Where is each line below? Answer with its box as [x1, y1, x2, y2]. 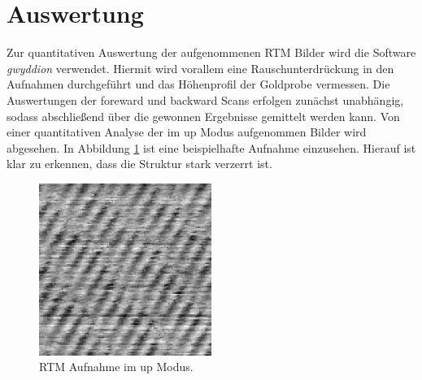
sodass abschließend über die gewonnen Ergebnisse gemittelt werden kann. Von [7, 107, 400, 124]
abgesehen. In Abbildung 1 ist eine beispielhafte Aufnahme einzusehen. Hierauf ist [7, 139, 416, 156]
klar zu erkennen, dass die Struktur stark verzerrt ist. [7, 155, 272, 172]
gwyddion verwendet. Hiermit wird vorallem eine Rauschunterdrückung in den [7, 59, 394, 76]
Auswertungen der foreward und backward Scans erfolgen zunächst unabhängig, [7, 91, 404, 108]
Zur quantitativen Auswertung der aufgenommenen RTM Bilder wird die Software [7, 44, 416, 61]
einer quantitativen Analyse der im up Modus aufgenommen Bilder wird [7, 123, 367, 140]
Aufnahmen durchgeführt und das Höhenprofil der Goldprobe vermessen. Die [7, 76, 390, 93]
